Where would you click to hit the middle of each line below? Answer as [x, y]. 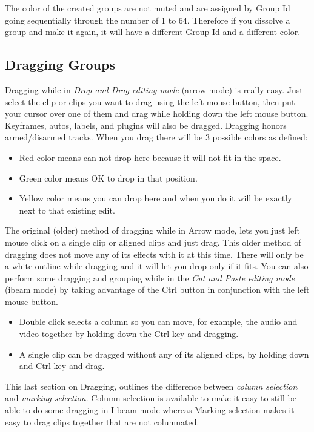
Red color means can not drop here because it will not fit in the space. [150, 157]
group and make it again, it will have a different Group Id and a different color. [153, 32]
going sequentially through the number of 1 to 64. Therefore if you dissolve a [148, 20]
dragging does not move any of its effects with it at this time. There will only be [154, 254]
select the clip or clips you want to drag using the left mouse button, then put [150, 101]
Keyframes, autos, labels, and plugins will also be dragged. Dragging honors [146, 125]
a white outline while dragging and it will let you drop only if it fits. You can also [157, 266]
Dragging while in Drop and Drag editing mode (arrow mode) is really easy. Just [154, 89]
